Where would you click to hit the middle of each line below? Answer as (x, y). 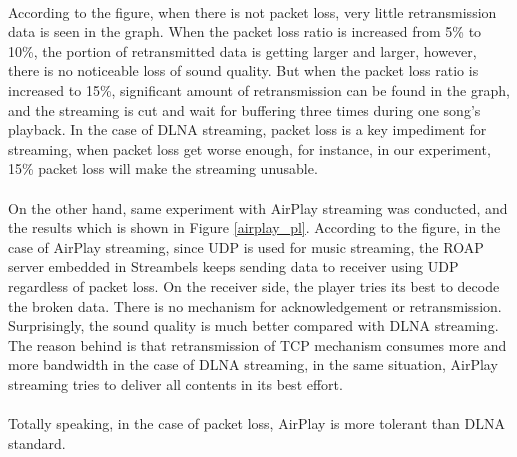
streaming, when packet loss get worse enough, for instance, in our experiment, (249, 148)
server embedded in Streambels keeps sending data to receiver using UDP (233, 266)
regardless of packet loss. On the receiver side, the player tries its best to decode (254, 285)
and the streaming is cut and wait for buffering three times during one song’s (244, 109)
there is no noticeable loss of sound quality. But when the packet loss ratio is (243, 70)
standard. (37, 442)
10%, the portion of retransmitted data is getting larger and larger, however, (242, 50)
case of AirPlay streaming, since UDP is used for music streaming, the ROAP (246, 246)
